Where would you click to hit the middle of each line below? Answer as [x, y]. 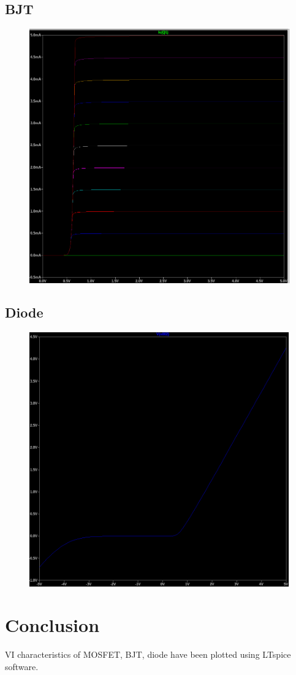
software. [22, 666]
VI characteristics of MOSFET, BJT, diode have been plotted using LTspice [148, 654]
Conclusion [52, 625]
